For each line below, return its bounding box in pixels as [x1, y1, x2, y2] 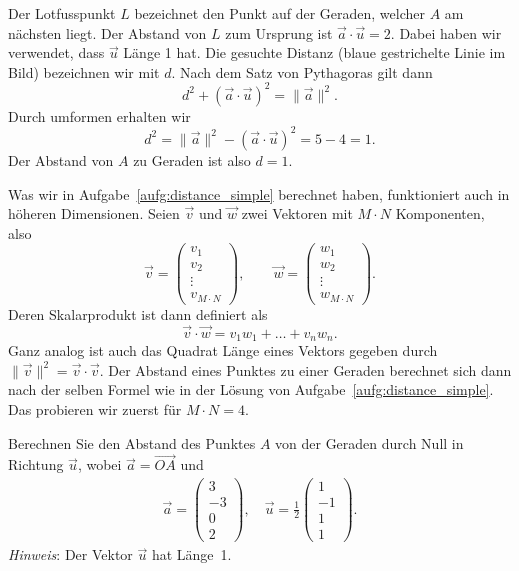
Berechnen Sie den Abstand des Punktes [8, 432, 256, 453]
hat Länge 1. [151, 544, 232, 565]
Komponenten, [395, 203, 485, 224]
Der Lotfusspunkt [8, 3, 116, 23]
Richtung [8, 454, 64, 475]
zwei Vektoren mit [241, 203, 353, 224]
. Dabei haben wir [390, 22, 502, 43]
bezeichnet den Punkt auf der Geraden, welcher [134, 3, 425, 23]
